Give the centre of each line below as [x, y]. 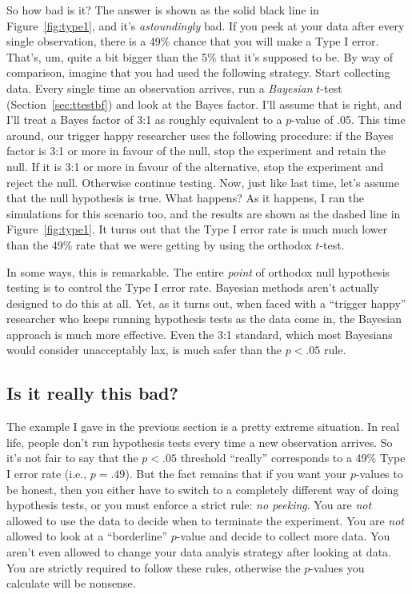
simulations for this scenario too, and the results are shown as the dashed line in [204, 213]
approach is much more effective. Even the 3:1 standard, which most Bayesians [200, 334]
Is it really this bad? [92, 393]
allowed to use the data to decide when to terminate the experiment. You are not [205, 520]
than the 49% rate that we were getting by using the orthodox [159, 244]
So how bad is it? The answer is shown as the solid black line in [163, 10]
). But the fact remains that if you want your [236, 474]
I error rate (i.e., [47, 474]
